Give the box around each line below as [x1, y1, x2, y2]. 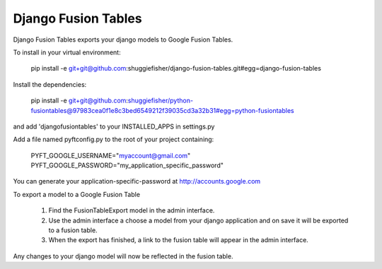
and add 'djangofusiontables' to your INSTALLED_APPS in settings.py [13, 122, 215, 131]
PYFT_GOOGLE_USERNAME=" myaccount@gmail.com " [30, 151, 191, 160]
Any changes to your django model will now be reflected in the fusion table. [13, 251, 233, 261]
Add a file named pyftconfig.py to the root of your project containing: [13, 135, 214, 144]
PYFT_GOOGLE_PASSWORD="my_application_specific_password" [30, 161, 224, 169]
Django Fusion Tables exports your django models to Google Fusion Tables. [13, 35, 233, 44]
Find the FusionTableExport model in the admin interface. [48, 206, 215, 215]
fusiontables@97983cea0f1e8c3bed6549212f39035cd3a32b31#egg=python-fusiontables [30, 106, 294, 114]
